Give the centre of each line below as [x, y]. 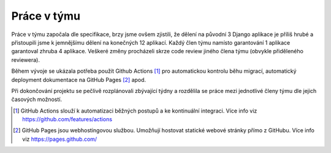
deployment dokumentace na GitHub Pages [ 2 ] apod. [79, 80]
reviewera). [25, 60]
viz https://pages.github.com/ [60, 139]
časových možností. [37, 99]
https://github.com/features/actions [67, 119]
